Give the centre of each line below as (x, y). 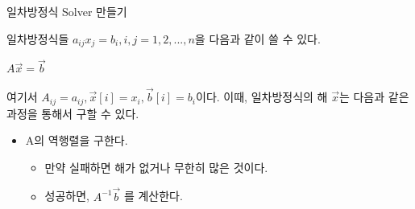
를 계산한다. (153, 196)
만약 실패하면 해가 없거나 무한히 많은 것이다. (156, 167)
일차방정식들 (38, 38)
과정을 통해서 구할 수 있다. (73, 113)
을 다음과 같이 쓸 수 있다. (257, 38)
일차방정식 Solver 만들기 (67, 11)
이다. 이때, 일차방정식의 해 (262, 97)
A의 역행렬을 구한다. (77, 140)
